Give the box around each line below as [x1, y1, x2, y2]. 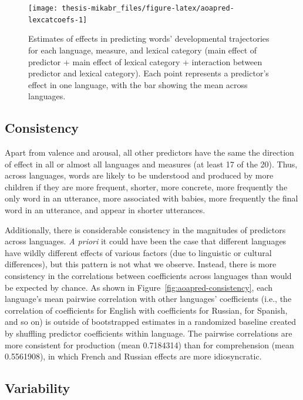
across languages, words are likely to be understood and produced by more [5, 169, 274, 181]
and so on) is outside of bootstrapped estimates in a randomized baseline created [5, 315, 297, 328]
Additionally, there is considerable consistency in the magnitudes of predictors [5, 223, 286, 236]
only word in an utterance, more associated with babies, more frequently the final [5, 192, 298, 204]
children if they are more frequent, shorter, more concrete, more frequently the [5, 180, 288, 193]
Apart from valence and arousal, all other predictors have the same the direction [5, 146, 294, 159]
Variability [5, 379, 70, 397]
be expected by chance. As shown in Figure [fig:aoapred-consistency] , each [5, 281, 272, 293]
